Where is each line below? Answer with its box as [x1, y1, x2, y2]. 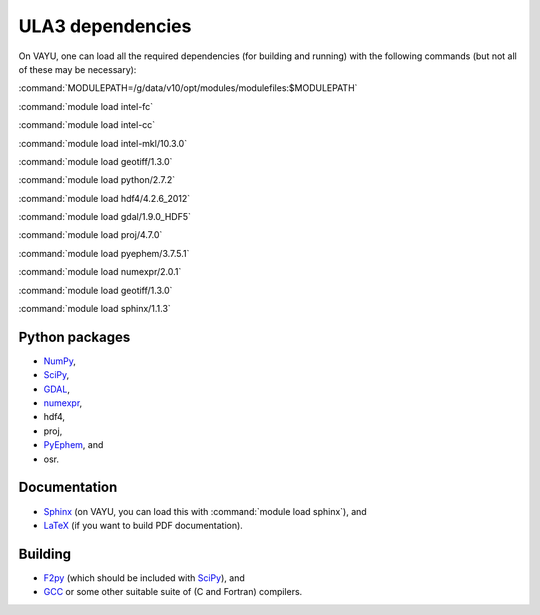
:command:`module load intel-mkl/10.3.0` [18, 137, 188, 149]
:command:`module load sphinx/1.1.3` [18, 303, 172, 315]
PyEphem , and [43, 439, 104, 451]
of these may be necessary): [18, 63, 137, 75]
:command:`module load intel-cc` [18, 119, 156, 131]
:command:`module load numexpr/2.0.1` [18, 266, 182, 278]
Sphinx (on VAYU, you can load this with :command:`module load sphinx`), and [43, 505, 367, 517]
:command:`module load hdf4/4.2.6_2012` [18, 192, 191, 204]
